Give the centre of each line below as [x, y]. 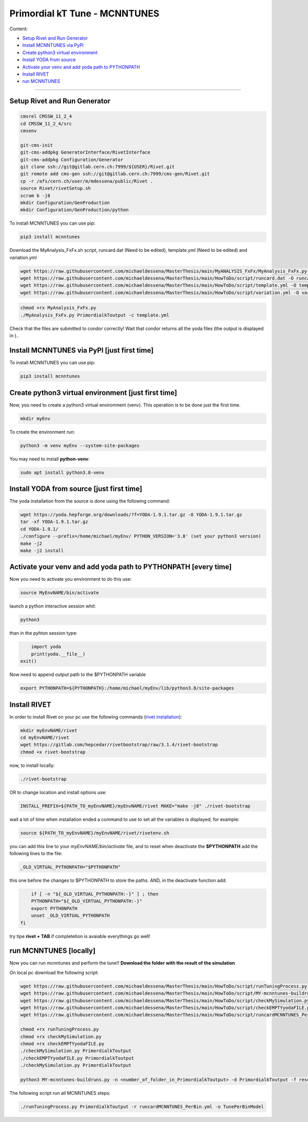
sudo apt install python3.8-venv [62, 472]
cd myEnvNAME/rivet [45, 738]
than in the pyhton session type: [43, 633]
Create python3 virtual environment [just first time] [93, 392]
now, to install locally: [32, 765]
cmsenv [28, 131]
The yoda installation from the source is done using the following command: [90, 501]
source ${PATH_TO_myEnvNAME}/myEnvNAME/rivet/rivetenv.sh [95, 833]
